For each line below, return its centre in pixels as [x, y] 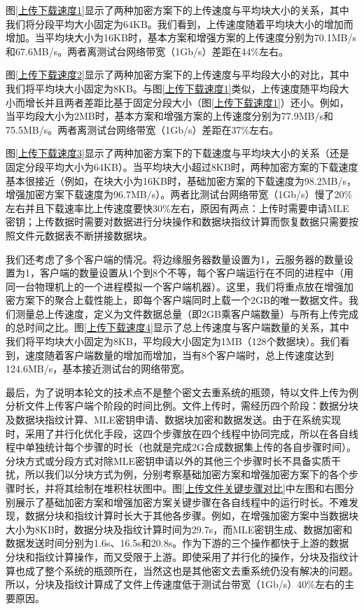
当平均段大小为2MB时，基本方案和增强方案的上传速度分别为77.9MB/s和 [169, 116]
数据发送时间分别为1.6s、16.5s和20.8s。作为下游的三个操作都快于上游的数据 [177, 543]
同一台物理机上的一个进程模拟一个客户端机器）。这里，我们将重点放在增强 [175, 286]
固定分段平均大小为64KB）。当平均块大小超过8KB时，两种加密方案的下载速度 [182, 166]
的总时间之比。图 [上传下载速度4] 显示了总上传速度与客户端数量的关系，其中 [177, 327]
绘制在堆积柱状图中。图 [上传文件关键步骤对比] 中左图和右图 [209, 488]
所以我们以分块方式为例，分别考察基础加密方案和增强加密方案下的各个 [187, 474]
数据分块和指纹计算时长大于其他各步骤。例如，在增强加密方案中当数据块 [191, 516]
